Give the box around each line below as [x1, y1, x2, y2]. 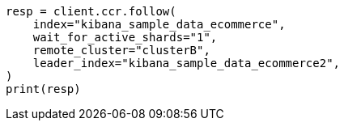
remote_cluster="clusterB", [32, 44, 210, 57]
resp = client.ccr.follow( [6, 5, 176, 18]
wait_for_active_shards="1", [32, 31, 218, 44]
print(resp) [6, 83, 81, 95]
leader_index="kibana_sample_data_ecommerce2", [32, 57, 341, 70]
